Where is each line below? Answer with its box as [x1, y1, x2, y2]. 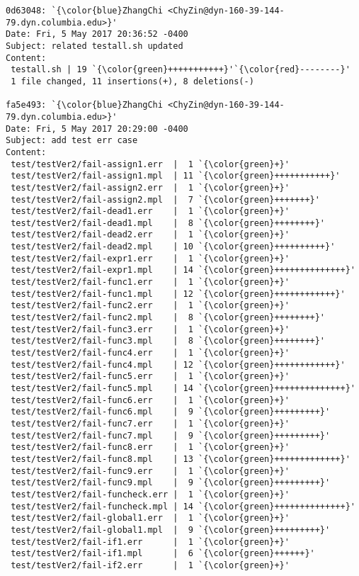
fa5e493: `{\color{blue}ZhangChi [6, 100, 163, 111]
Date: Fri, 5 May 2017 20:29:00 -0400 [6, 123, 188, 134]
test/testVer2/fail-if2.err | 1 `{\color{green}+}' [11, 560, 290, 570]
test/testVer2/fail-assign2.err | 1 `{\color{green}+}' [11, 182, 290, 193]
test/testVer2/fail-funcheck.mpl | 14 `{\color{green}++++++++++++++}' [11, 501, 355, 512]
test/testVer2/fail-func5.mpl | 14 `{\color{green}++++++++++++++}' [11, 383, 355, 393]
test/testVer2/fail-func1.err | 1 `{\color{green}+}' [11, 277, 290, 288]
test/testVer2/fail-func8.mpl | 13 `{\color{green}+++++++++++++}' [11, 453, 351, 464]
